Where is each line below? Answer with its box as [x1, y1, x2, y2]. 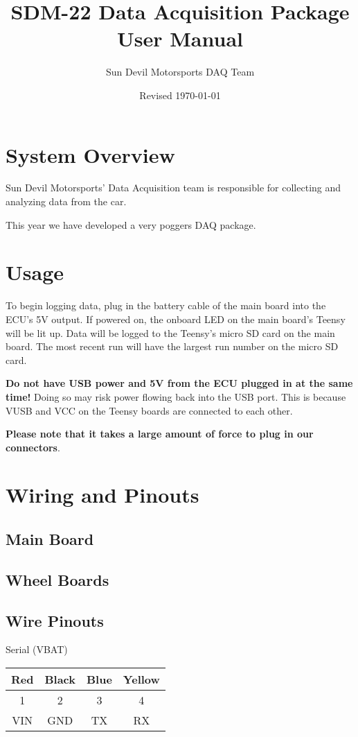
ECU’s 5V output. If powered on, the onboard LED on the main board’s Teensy [6, 311, 346, 326]
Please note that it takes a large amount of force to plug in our [6, 426, 314, 441]
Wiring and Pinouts [6, 480, 199, 509]
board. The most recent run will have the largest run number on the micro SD [6, 339, 339, 354]
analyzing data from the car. [6, 194, 127, 209]
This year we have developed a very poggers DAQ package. [6, 217, 256, 232]
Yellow [123, 671, 160, 688]
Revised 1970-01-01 [139, 87, 221, 102]
